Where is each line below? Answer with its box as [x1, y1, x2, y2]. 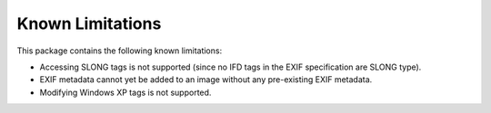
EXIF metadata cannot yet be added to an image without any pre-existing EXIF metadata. [39, 74, 373, 85]
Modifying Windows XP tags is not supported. [39, 87, 212, 98]
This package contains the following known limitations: [16, 45, 223, 56]
